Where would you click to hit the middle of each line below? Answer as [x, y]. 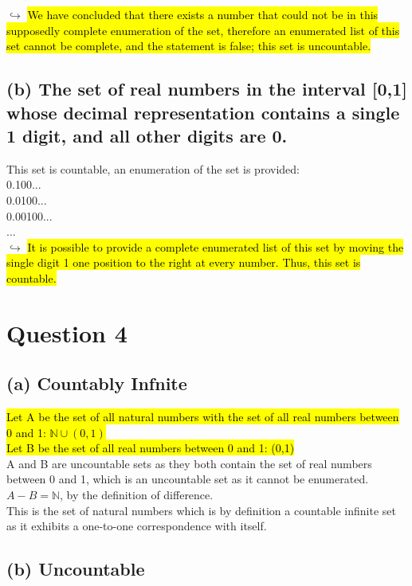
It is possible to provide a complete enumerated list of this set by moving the [216, 246]
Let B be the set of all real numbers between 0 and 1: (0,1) [151, 448]
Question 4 [67, 332]
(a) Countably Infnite [97, 383]
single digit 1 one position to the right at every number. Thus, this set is [184, 262]
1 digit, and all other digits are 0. [147, 135]
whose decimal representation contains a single [203, 112]
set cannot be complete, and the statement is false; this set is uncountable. [189, 46]
